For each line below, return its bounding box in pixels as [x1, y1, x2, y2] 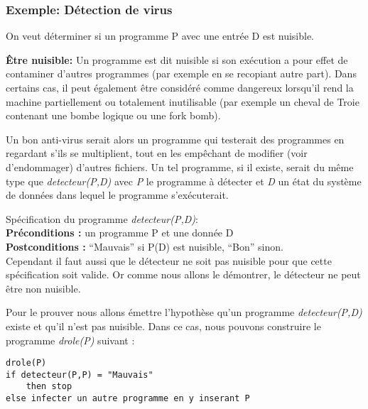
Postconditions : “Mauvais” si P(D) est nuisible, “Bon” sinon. [6, 239, 283, 253]
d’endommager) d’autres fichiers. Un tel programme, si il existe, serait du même [6, 159, 354, 174]
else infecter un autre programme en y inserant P [6, 393, 250, 404]
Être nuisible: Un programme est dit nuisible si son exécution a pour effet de [6, 52, 348, 67]
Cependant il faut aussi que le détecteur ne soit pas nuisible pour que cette [6, 253, 332, 268]
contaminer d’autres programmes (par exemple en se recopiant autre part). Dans [6, 66, 357, 81]
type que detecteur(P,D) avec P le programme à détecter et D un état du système [6, 173, 362, 188]
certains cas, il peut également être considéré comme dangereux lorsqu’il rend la [6, 80, 354, 94]
